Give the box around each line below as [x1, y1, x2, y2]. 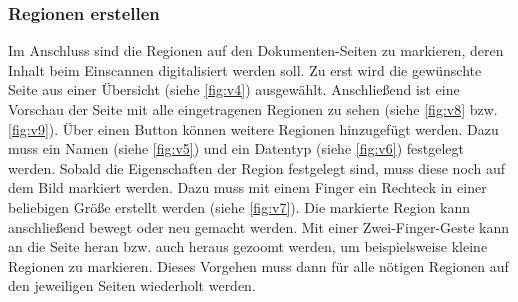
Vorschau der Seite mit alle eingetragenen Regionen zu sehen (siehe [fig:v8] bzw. [8, 99, 498, 119]
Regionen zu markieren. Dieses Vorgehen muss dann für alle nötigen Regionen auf [8, 255, 509, 276]
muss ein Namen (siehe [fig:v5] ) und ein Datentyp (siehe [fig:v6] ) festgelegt [8, 138, 464, 159]
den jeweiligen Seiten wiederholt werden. [8, 275, 256, 296]
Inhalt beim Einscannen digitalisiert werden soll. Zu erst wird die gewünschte [8, 59, 482, 80]
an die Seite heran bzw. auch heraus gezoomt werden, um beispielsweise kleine [8, 236, 488, 257]
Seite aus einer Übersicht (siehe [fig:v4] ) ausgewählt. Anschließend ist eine [8, 79, 460, 100]
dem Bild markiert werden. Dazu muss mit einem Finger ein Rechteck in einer [8, 177, 487, 198]
